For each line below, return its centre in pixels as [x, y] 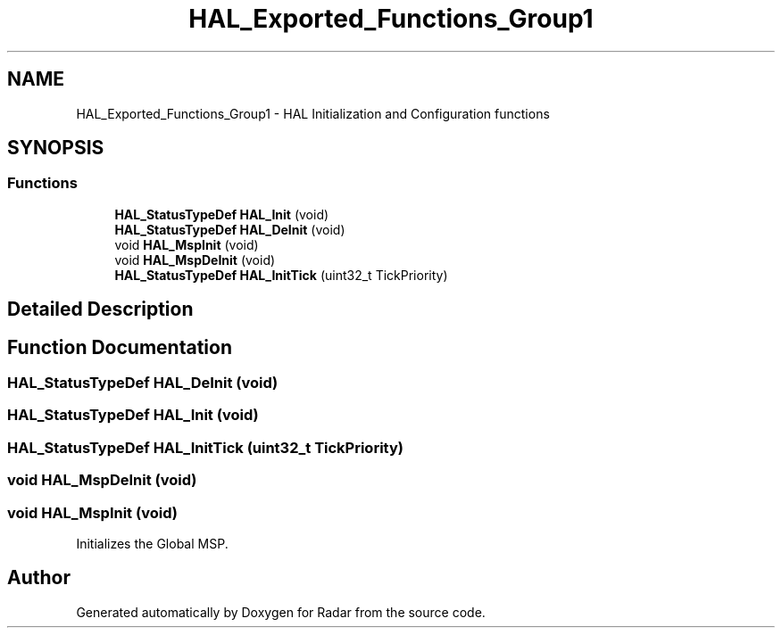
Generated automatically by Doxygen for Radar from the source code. [281, 612]
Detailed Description [100, 309]
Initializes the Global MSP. [152, 543]
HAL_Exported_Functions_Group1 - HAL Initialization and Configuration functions [313, 113]
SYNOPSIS [56, 148]
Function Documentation [120, 347]
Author [39, 578]
